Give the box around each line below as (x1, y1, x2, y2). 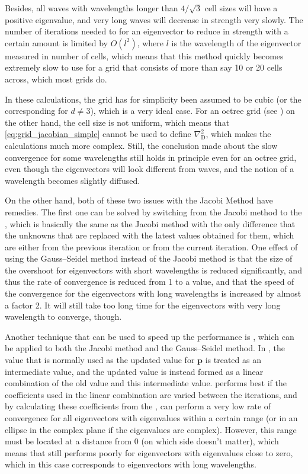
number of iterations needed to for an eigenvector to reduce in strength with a (5, 25, 288, 37)
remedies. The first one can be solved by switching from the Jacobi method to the (5, 205, 302, 218)
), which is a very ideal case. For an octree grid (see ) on (90, 104, 295, 117)
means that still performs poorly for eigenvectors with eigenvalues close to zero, (5, 446, 293, 459)
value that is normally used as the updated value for (5, 354, 195, 366)
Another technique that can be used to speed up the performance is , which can (5, 330, 294, 342)
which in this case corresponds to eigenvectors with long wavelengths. (5, 458, 256, 470)
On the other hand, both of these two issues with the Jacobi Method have (5, 194, 273, 206)
